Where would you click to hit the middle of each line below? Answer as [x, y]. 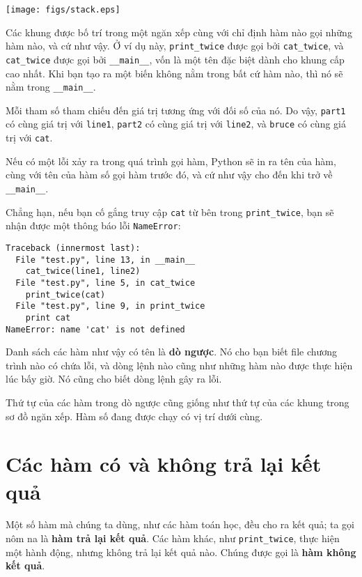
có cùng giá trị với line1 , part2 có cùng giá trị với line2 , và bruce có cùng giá [176, 124]
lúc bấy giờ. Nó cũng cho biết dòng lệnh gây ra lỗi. [114, 379]
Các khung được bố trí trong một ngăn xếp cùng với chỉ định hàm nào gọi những [179, 32]
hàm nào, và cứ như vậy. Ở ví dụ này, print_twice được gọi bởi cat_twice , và [175, 46]
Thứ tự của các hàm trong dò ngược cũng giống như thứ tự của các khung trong [178, 402]
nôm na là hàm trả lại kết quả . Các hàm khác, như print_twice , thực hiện [173, 538]
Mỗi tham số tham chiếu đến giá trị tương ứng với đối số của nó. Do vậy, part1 [176, 110]
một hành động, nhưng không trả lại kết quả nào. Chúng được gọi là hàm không [181, 552]
